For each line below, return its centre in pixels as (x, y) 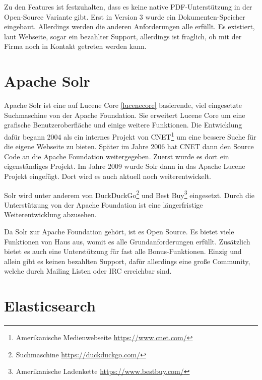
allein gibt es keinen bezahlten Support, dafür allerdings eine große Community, (127, 261)
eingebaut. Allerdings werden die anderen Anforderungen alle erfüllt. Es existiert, (129, 26)
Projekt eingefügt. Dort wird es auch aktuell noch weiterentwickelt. (108, 176)
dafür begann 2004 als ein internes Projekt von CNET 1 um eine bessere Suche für (130, 136)
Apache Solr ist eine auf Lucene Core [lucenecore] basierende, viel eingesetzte (123, 105)
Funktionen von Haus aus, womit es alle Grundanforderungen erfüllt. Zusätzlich (127, 241)
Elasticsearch (50, 306)
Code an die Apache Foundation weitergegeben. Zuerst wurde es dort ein (117, 156)
